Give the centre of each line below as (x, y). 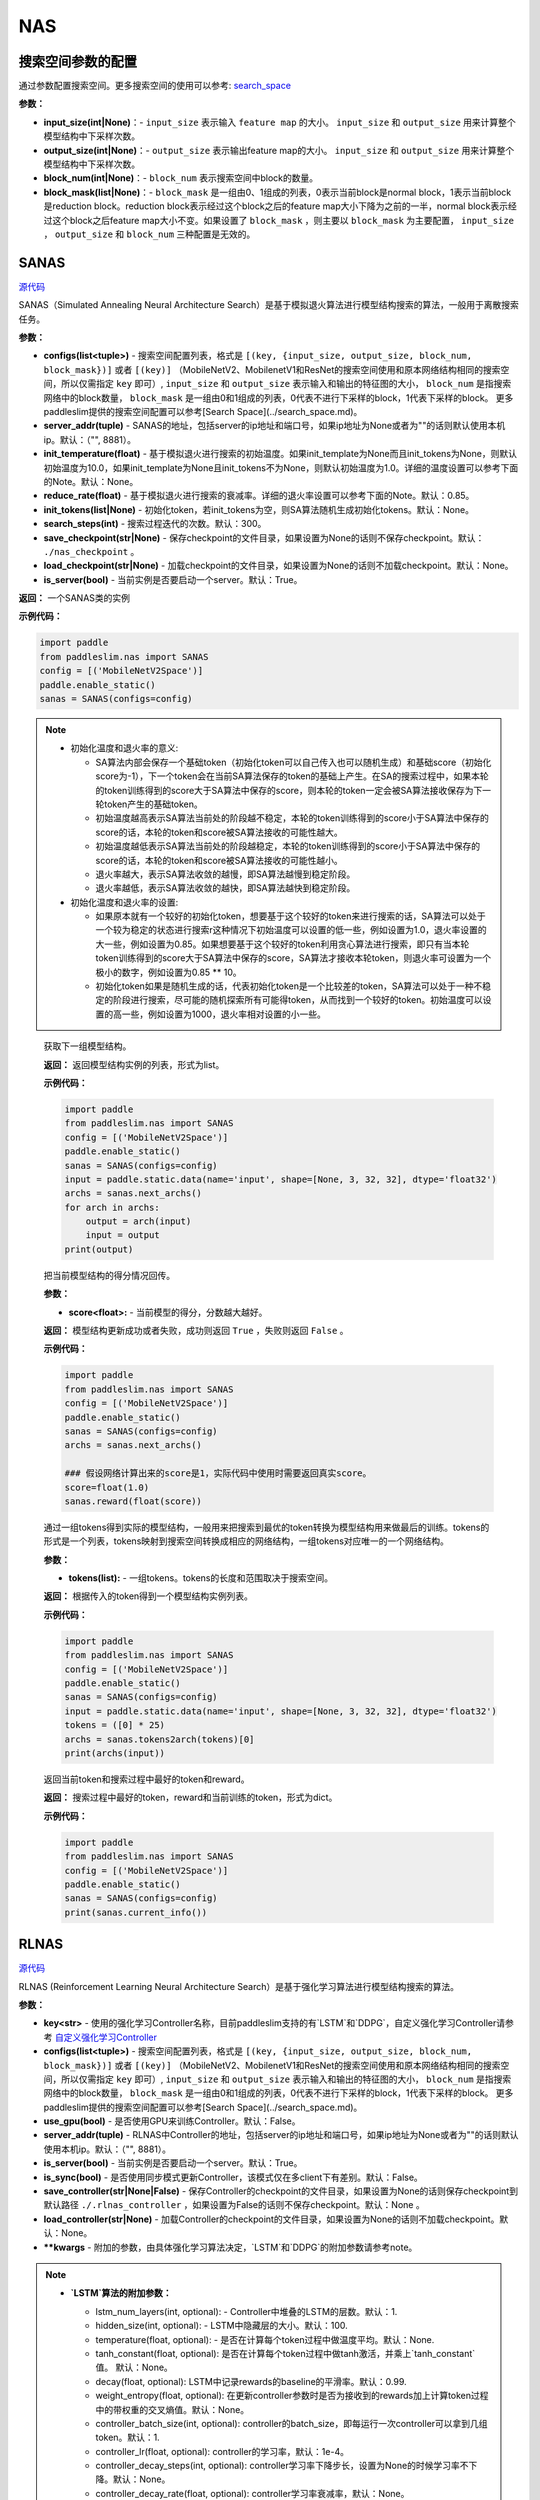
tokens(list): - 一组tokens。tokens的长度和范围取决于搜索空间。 (201, 1578)
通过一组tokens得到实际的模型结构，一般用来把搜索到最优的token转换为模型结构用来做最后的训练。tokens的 (266, 1527)
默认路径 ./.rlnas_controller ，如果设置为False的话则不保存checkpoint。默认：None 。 (234, 2205)
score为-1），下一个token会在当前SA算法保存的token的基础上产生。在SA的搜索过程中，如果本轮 (292, 776)
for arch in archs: (112, 1207)
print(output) (99, 1249)
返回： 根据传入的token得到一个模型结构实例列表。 (148, 1596)
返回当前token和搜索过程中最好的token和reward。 (146, 1779)
